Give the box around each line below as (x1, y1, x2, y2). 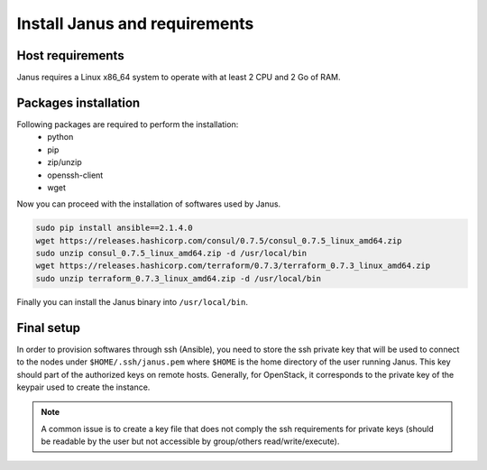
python (47, 132, 74, 143)
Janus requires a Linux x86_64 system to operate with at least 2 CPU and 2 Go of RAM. (16, 72, 341, 83)
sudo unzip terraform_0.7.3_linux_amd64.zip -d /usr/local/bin (35, 273, 322, 283)
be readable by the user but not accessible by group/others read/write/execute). (41, 436, 340, 447)
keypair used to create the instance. (16, 382, 151, 392)
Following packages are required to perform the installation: (16, 118, 239, 130)
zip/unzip (47, 157, 82, 168)
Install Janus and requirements (16, 14, 254, 33)
